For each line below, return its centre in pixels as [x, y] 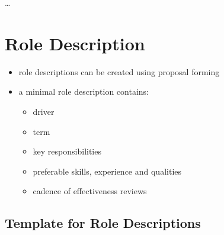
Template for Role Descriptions [103, 223]
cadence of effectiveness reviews [90, 191]
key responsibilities [67, 151]
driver [44, 111]
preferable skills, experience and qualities [107, 171]
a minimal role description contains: [84, 91]
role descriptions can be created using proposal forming [119, 71]
